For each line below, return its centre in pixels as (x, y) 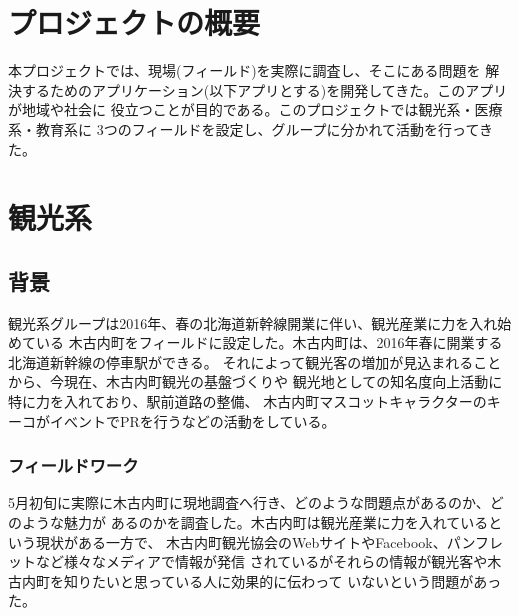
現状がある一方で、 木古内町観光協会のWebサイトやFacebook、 (241, 541)
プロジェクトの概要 (134, 22)
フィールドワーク (73, 465)
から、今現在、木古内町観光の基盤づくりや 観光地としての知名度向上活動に (255, 381)
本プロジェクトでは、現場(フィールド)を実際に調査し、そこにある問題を (244, 70)
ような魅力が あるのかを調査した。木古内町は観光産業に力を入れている (255, 522)
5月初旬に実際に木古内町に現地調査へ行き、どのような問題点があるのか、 (249, 502)
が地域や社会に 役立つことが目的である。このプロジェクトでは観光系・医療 (255, 109)
